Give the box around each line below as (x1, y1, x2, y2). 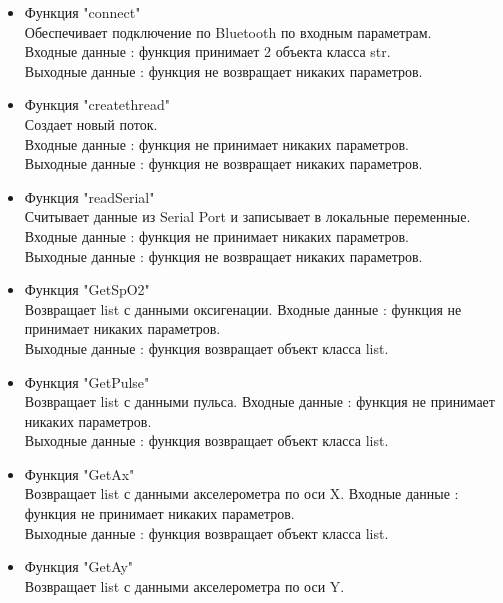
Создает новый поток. (24, 113, 158, 134)
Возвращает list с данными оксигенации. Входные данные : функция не (24, 298, 462, 319)
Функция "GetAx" (24, 463, 135, 484)
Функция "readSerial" (24, 186, 155, 207)
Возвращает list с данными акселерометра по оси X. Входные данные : (24, 483, 459, 504)
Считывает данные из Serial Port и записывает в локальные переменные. (24, 206, 471, 227)
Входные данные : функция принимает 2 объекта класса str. (24, 41, 391, 62)
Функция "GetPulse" (24, 371, 150, 392)
